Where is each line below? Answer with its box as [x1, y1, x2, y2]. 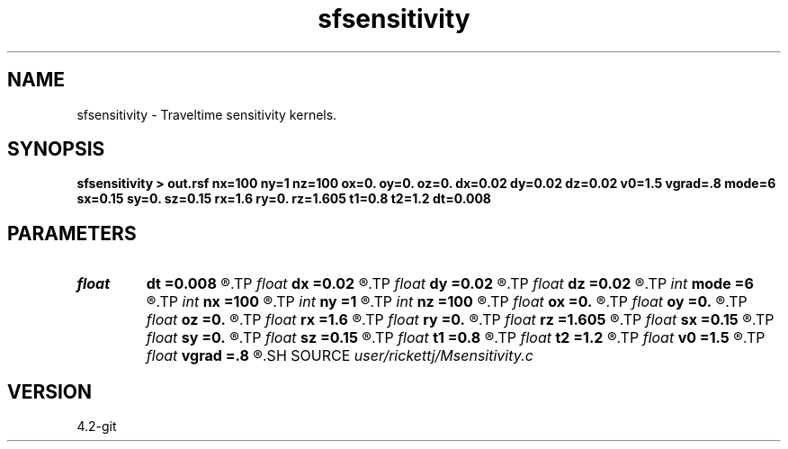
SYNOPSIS [7, 138, 105, 161]
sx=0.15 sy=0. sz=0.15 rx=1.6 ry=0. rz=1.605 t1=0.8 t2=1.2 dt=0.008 [76, 191, 491, 207]
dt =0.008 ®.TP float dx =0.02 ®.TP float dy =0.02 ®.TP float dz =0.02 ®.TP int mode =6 [146, 274, 754, 293]
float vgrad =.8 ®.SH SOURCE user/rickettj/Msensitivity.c [146, 346, 533, 365]
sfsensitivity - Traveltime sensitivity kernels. [76, 106, 337, 122]
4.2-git [76, 418, 117, 435]
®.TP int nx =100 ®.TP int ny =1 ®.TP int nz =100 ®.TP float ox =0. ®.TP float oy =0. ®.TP [146, 292, 748, 311]
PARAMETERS [7, 221, 137, 245]
